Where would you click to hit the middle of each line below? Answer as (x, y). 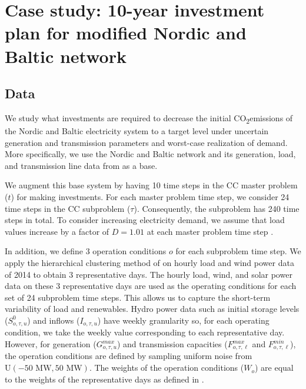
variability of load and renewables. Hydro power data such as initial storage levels (152, 309)
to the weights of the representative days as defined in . (104, 379)
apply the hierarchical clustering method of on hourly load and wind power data (149, 263)
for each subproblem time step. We (238, 251)
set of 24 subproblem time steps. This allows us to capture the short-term (138, 297)
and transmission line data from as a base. (81, 165)
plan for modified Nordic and (126, 33)
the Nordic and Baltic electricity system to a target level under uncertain (137, 131)
